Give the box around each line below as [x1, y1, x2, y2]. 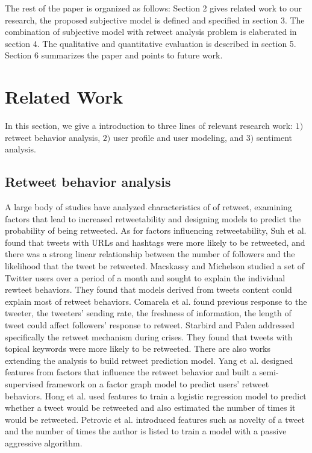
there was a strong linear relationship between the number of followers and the [5, 248, 295, 260]
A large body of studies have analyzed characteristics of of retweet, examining [5, 201, 292, 213]
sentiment [256, 131, 292, 143]
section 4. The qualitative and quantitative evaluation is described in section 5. [5, 37, 296, 49]
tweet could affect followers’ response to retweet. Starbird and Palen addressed [5, 319, 295, 331]
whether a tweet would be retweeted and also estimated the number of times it [5, 401, 296, 414]
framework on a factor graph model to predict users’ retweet [46, 377, 269, 390]
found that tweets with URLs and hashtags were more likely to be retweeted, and [5, 236, 305, 248]
